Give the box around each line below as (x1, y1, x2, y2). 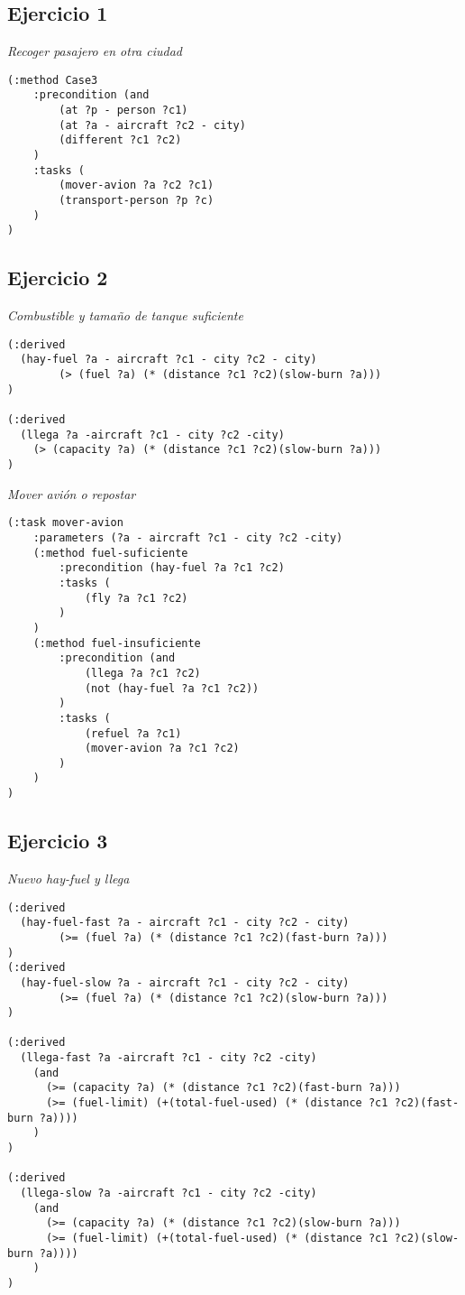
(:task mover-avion (7, 516, 123, 530)
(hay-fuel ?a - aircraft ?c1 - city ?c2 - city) (20, 353, 317, 366)
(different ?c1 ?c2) (59, 134, 182, 147)
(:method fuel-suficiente (32, 546, 188, 560)
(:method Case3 (7, 73, 98, 87)
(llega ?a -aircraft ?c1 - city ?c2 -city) (20, 428, 285, 441)
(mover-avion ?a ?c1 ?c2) (84, 742, 240, 755)
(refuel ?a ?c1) (84, 726, 182, 740)
